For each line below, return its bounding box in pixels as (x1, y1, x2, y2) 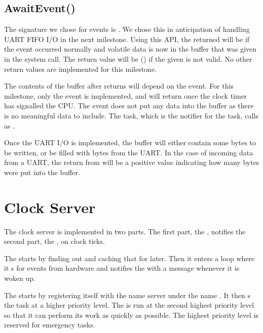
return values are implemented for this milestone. (4, 63, 157, 74)
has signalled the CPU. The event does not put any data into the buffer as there (4, 100, 254, 111)
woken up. (4, 273, 35, 283)
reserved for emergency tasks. (4, 319, 95, 330)
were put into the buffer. (4, 166, 80, 177)
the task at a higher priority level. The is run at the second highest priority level (4, 300, 254, 310)
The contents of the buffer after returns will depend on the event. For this (4, 80, 234, 91)
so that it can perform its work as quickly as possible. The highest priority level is (4, 309, 259, 320)
